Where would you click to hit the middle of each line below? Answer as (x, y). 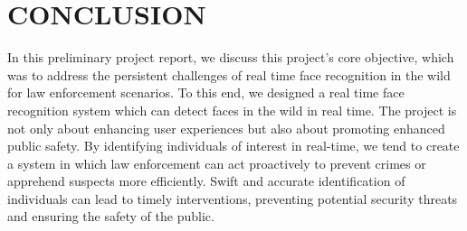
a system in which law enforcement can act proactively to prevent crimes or (217, 163)
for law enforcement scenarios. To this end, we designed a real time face (206, 92)
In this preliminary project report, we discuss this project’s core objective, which (231, 57)
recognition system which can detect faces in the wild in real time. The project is (232, 110)
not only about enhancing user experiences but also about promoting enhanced (226, 128)
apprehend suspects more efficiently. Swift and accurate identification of (206, 181)
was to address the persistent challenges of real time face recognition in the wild (229, 74)
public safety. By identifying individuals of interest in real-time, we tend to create (233, 146)
